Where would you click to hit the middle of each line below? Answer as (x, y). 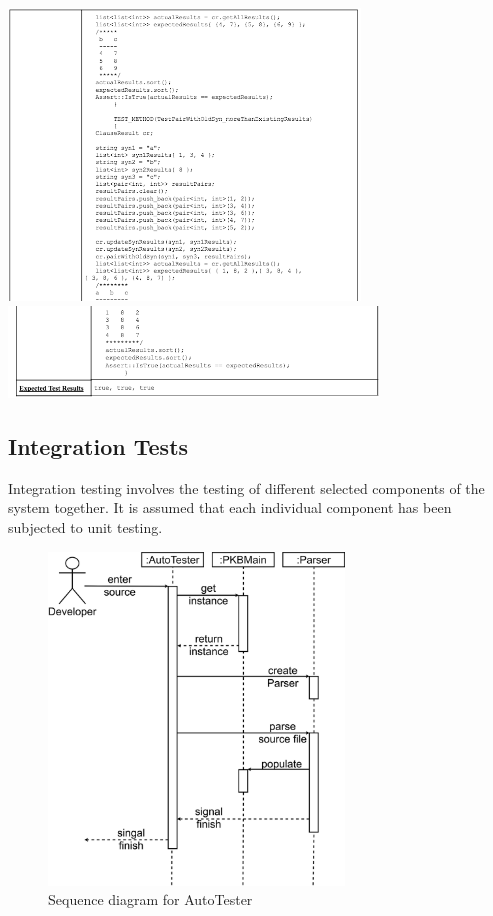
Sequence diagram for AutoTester (150, 899)
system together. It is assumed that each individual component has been (230, 507)
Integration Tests (98, 446)
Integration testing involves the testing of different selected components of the (246, 487)
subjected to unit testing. (85, 527)
